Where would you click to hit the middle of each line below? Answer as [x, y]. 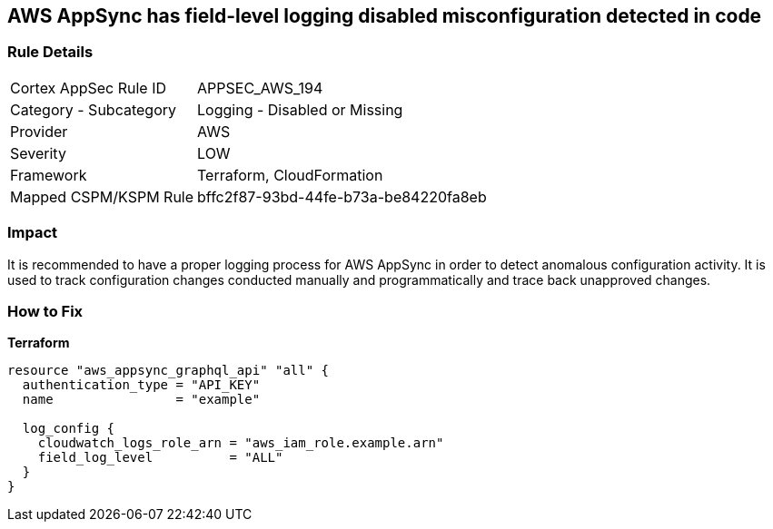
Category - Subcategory [93, 109]
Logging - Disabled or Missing [300, 109]
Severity [38, 153]
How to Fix [45, 311]
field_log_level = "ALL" [160, 458]
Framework [49, 175]
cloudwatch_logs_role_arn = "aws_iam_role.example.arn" [241, 443]
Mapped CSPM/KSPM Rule [102, 196]
